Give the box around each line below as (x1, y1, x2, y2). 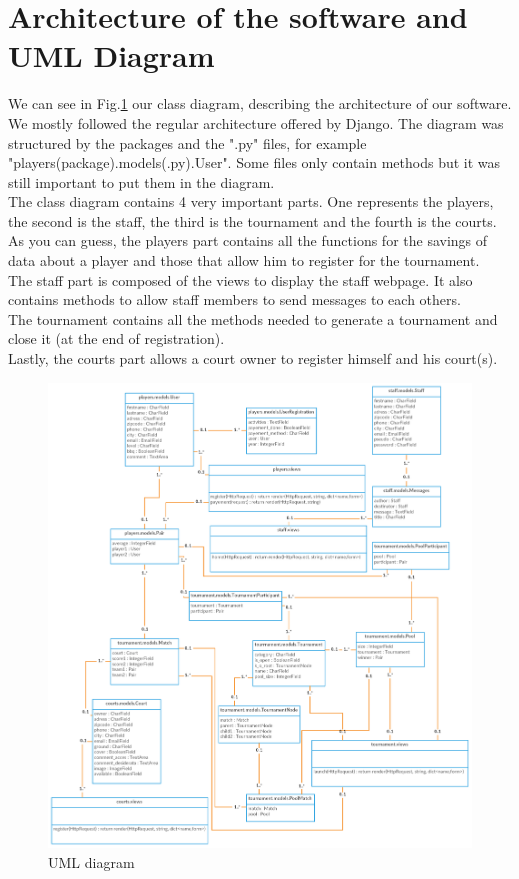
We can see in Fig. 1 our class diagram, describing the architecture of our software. (8, 93, 512, 114)
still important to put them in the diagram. (8, 171, 275, 192)
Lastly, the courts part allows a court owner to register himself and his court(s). (8, 348, 498, 369)
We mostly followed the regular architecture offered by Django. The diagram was (8, 112, 504, 133)
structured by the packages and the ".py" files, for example (8, 132, 367, 153)
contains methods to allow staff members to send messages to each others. (8, 289, 461, 310)
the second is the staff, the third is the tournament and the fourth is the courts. (8, 210, 497, 231)
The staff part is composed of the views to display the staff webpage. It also (8, 269, 473, 290)
